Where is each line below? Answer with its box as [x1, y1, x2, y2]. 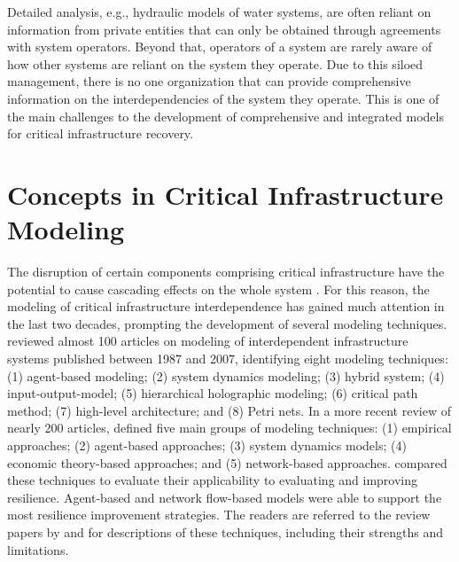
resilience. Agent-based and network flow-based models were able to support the [7, 488, 442, 506]
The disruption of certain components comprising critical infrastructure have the [7, 262, 445, 281]
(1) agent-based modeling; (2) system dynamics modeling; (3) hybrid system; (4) [7, 366, 445, 385]
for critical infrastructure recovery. [7, 124, 193, 143]
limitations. [7, 540, 69, 558]
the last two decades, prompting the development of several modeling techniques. [7, 314, 447, 332]
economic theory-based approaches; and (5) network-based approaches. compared [7, 453, 447, 472]
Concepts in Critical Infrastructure [7, 176, 444, 212]
